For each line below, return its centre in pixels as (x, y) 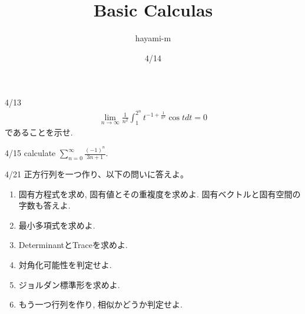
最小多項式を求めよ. (57, 225)
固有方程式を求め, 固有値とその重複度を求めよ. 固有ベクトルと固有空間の (160, 194)
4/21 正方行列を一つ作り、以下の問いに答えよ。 (97, 174)
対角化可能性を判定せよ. (65, 265)
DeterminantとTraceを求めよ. (73, 245)
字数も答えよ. (44, 205)
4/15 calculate (30, 153)
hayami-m (153, 38)
